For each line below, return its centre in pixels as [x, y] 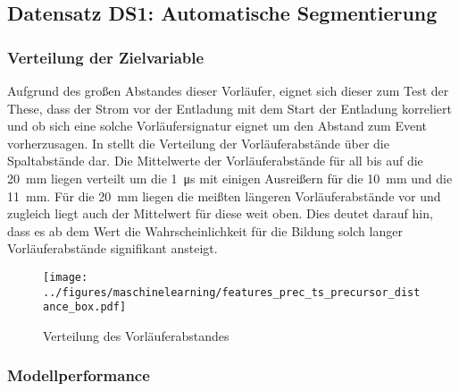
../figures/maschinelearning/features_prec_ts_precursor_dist [232, 292]
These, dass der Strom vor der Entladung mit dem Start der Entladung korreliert [230, 108]
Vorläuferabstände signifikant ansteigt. [113, 248]
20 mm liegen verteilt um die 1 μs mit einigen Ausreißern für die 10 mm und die [230, 178]
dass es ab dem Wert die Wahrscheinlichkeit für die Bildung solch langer [205, 230]
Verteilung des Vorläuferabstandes [136, 335]
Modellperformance [79, 375]
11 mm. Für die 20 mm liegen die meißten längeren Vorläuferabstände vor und [224, 195]
